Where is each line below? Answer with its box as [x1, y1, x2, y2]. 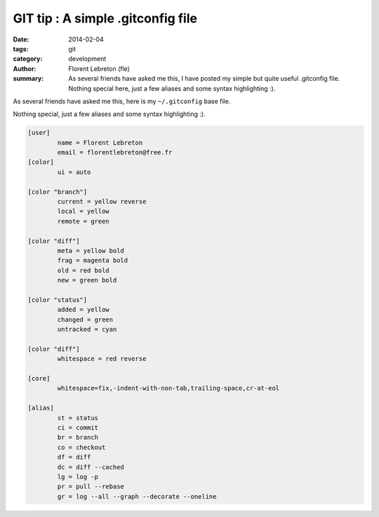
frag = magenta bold [57, 256, 128, 265]
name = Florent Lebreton [57, 138, 143, 147]
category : [13, 55, 43, 63]
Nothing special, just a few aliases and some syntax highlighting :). [13, 110, 206, 119]
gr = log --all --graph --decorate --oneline [57, 492, 217, 500]
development [68, 55, 107, 63]
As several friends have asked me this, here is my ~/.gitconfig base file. [13, 97, 231, 105]
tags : [13, 44, 29, 53]
